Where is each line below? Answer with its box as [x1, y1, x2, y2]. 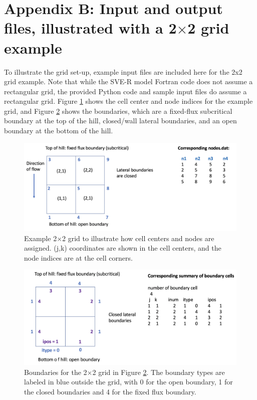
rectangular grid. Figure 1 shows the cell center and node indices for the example [4, 96, 253, 106]
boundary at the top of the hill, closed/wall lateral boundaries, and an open [4, 115, 237, 126]
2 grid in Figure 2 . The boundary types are [92, 366, 225, 377]
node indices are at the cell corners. [24, 252, 133, 263]
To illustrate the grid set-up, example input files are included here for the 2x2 [4, 66, 242, 77]
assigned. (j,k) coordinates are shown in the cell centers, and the [24, 243, 221, 253]
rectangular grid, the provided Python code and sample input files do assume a [4, 86, 247, 96]
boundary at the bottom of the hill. [4, 125, 113, 136]
